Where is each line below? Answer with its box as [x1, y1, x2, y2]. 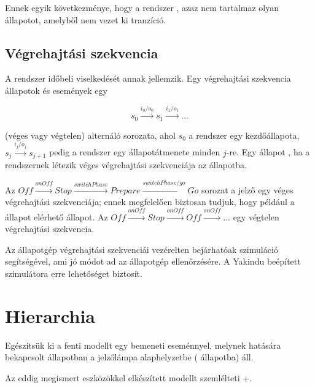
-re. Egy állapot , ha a [226, 145, 310, 158]
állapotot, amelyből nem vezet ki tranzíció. [5, 13, 166, 26]
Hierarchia [5, 303, 95, 328]
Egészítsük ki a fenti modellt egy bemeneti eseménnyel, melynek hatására [5, 338, 281, 351]
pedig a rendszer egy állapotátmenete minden [49, 145, 220, 158]
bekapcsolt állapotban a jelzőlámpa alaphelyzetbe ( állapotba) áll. [5, 351, 254, 363]
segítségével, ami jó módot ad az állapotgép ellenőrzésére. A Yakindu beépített [5, 255, 301, 268]
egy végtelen [233, 210, 279, 223]
